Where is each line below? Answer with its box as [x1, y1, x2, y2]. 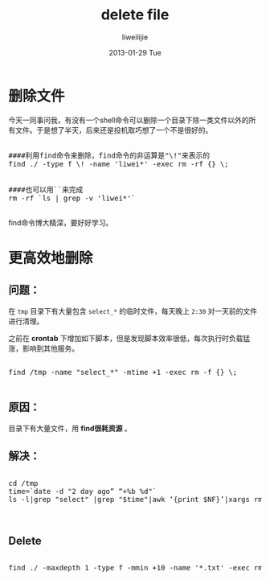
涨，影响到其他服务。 [8, 343, 79, 353]
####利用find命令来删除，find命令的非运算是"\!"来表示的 [8, 150, 211, 160]
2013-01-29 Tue [108, 47, 162, 57]
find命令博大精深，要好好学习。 [8, 217, 113, 227]
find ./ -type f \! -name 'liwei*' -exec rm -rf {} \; [8, 159, 229, 168]
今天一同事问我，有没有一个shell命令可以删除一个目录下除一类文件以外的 [8, 115, 249, 125]
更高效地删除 [8, 249, 94, 267]
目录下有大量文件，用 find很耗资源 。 [8, 423, 132, 433]
